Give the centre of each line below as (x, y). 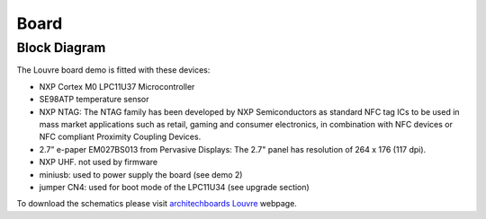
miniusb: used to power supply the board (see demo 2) (141, 174)
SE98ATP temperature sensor (94, 100)
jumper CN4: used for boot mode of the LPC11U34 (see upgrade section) (174, 187)
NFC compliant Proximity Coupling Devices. (120, 137)
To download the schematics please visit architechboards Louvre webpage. (157, 204)
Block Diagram (61, 48)
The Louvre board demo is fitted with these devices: (113, 70)
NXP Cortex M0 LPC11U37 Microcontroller (117, 86)
